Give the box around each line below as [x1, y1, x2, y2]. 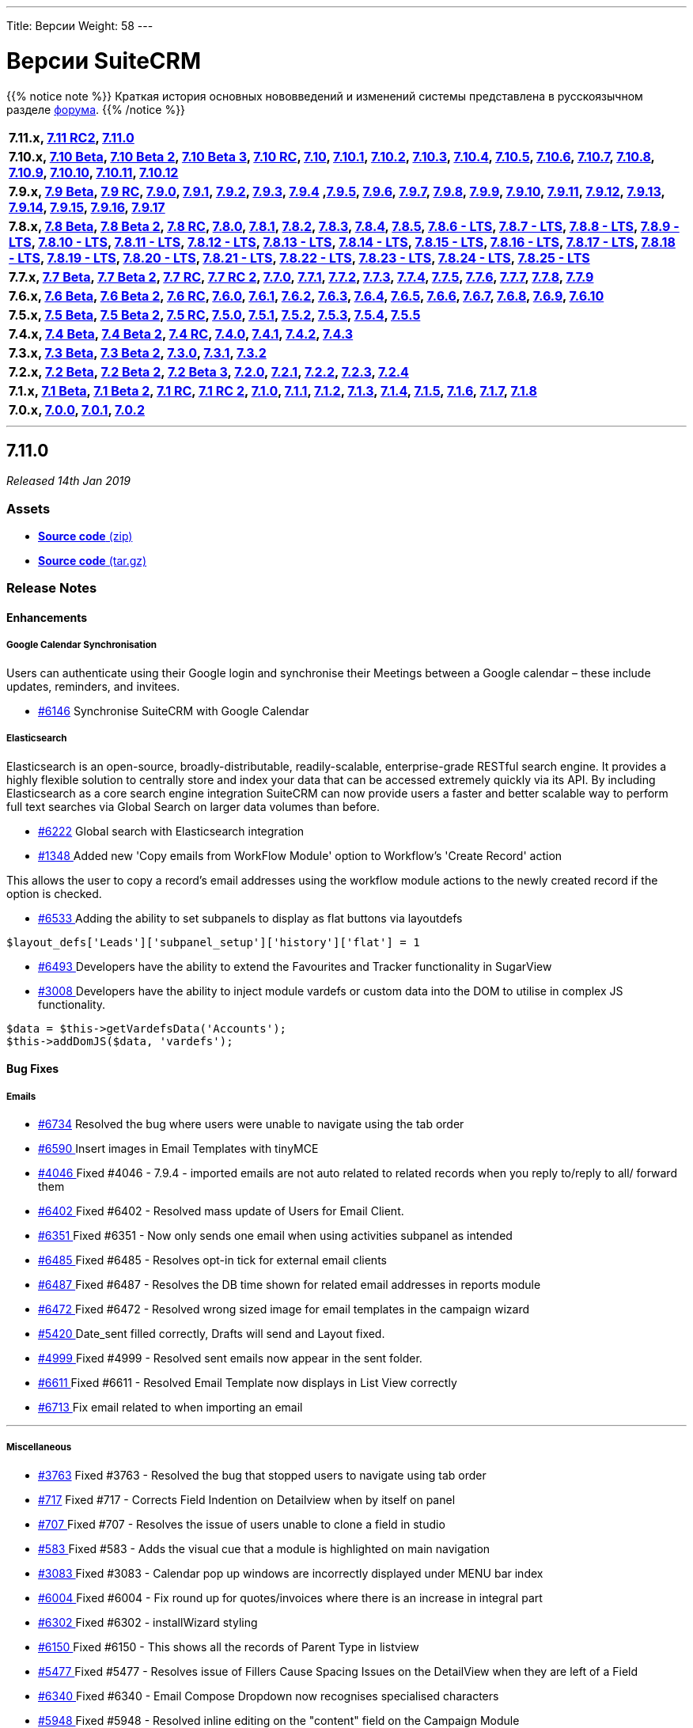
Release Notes [6, 580, 97, 597]
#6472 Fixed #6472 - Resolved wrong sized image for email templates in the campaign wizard [38, 1302, 529, 1317]
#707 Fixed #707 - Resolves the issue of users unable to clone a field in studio [38, 1517, 445, 1531]
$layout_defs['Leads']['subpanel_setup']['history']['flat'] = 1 [6, 935, 420, 949]
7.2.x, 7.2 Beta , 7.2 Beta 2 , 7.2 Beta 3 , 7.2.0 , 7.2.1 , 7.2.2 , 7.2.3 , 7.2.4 [9, 363, 409, 380]
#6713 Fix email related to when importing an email [38, 1400, 303, 1415]
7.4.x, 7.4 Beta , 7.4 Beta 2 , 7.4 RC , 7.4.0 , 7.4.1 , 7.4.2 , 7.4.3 [9, 325, 354, 342]
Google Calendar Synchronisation [6, 639, 157, 651]
